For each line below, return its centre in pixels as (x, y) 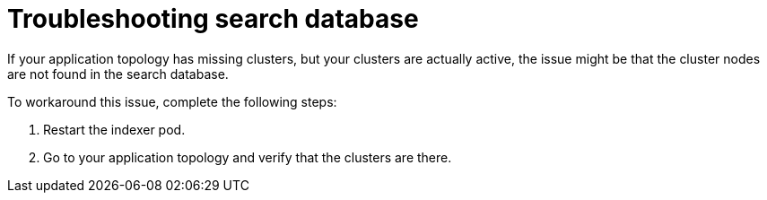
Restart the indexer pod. (114, 129)
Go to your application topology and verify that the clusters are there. (248, 157)
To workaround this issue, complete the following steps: (172, 101)
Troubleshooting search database (213, 19)
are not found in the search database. (118, 74)
